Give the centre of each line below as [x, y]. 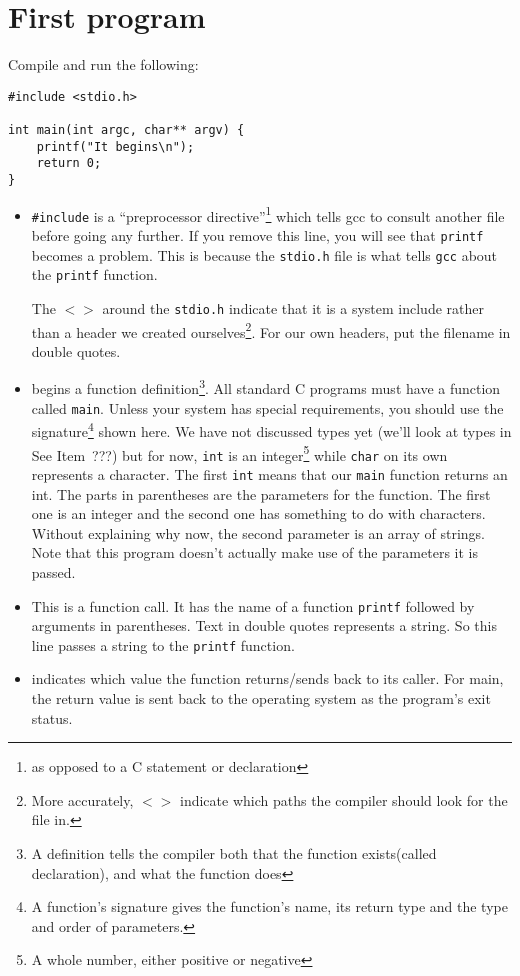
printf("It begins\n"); [115, 146]
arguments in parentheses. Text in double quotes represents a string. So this [264, 625]
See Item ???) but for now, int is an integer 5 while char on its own [239, 453]
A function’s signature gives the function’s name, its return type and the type [269, 906]
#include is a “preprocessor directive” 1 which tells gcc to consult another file [268, 214]
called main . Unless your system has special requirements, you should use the [267, 407]
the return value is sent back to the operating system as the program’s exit [261, 698]
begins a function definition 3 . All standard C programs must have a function [266, 387]
